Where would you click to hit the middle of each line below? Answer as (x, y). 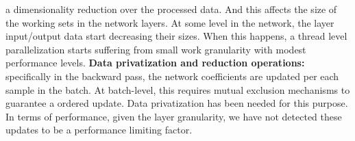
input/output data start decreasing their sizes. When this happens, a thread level (176, 36)
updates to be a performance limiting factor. (99, 130)
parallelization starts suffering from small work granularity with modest (156, 49)
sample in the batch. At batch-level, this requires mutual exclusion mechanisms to (178, 89)
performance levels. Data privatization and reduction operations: (155, 63)
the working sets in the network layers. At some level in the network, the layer (170, 22)
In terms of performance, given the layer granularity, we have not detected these (174, 116)
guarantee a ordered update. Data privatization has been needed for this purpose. (177, 103)
